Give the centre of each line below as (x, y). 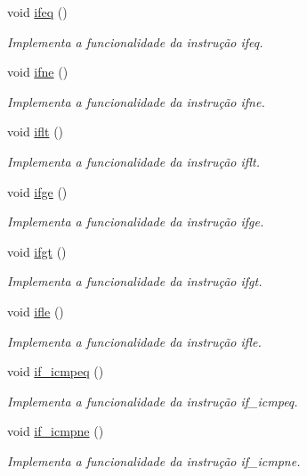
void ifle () (36, 311)
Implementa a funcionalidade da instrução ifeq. (135, 41)
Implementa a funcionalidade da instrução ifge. (136, 222)
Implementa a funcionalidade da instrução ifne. (136, 101)
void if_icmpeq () (56, 371)
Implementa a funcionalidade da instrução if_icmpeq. (153, 401)
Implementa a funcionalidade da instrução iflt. (133, 161)
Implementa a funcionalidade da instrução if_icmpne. (154, 460)
